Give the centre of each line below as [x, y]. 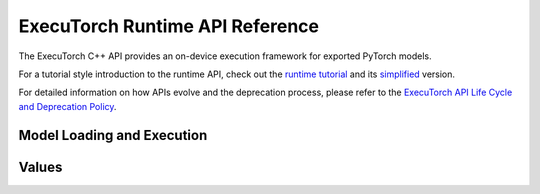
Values [40, 166]
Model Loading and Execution [113, 135]
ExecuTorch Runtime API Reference [169, 26]
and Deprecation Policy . [67, 106]
